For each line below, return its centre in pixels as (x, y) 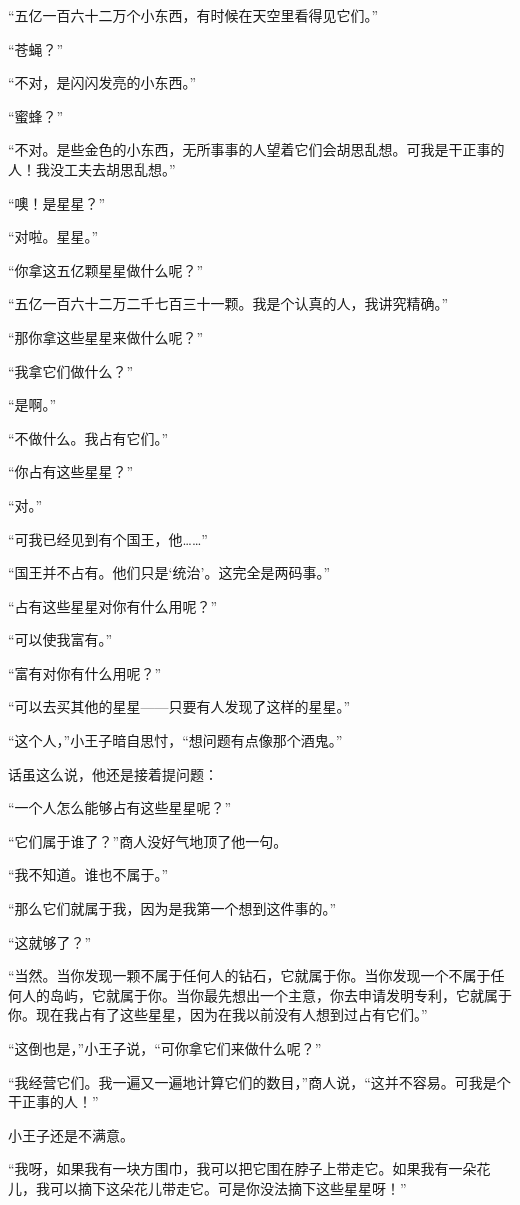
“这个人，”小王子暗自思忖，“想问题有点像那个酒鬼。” (175, 740)
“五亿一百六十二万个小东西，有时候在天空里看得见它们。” (193, 15)
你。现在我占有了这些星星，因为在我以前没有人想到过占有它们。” (218, 1014)
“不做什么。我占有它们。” (88, 437)
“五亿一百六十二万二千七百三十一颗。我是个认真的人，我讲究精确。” (228, 303)
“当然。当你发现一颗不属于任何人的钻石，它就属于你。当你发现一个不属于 (249, 975)
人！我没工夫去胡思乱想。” (92, 168)
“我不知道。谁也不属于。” (88, 874)
